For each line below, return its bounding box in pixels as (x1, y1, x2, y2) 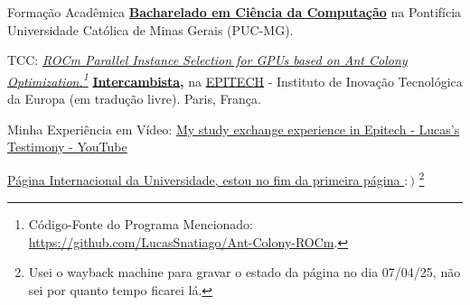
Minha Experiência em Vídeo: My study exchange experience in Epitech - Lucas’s (7, 119, 460, 138)
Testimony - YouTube (7, 137, 127, 156)
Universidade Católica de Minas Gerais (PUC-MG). (7, 20, 294, 39)
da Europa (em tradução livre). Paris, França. (7, 89, 261, 108)
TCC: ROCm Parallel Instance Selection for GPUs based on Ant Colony (7, 51, 408, 69)
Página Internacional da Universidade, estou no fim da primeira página (7, 171, 400, 189)
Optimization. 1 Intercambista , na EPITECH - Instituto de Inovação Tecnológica (7, 69, 463, 90)
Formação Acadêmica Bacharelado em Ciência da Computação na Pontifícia (7, 3, 462, 21)
